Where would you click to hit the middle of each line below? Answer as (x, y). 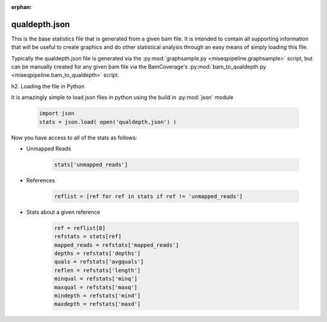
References (41, 180)
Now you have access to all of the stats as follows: (74, 137)
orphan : (21, 7)
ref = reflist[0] (80, 228)
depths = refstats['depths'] (97, 253)
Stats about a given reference (63, 212)
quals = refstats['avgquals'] (99, 262)
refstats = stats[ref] (88, 237)
